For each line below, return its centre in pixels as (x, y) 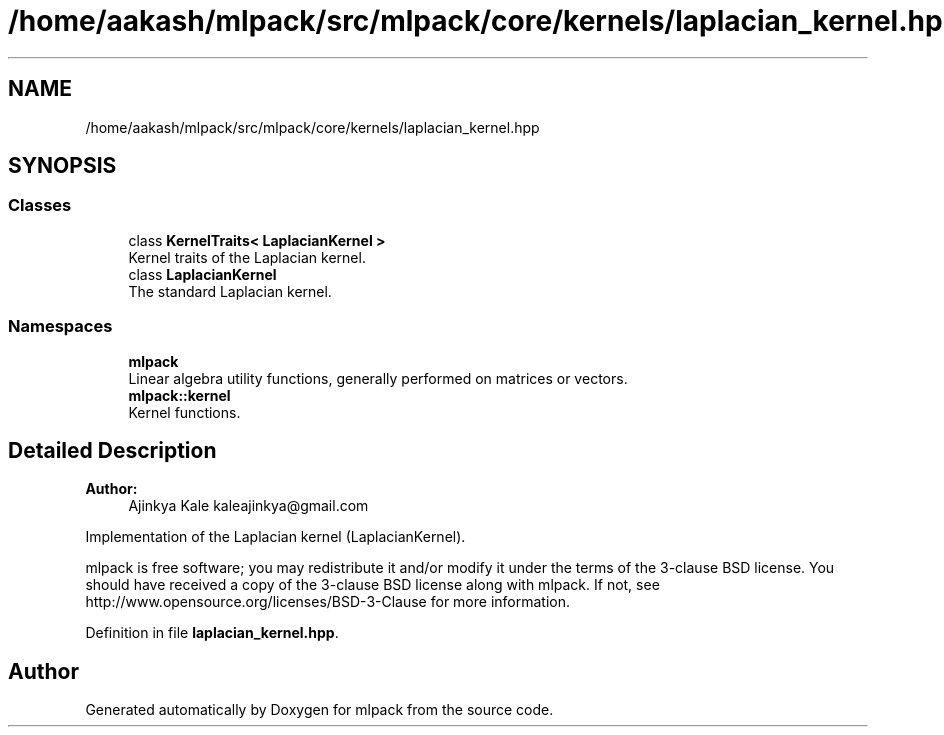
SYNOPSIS (62, 166)
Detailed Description (112, 450)
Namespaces (60, 326)
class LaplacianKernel (202, 274)
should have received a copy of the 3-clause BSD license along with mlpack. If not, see (372, 585)
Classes (40, 205)
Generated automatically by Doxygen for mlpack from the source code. (319, 710)
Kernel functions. (184, 412)
